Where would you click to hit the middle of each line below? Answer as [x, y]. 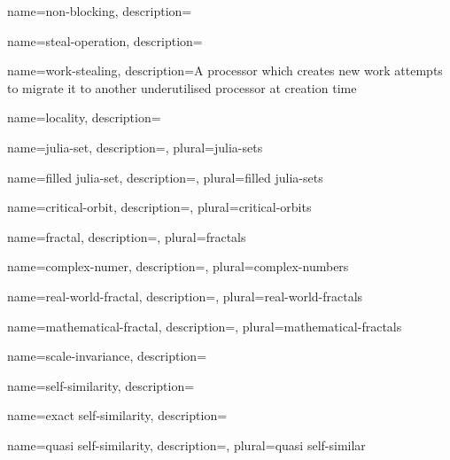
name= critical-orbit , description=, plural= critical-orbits [159, 207]
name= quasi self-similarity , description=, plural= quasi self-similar [186, 444]
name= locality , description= [84, 117]
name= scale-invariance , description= [107, 356]
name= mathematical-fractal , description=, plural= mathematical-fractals [205, 326]
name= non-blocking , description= [100, 11]
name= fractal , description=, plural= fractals [127, 236]
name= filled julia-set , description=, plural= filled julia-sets [165, 177]
